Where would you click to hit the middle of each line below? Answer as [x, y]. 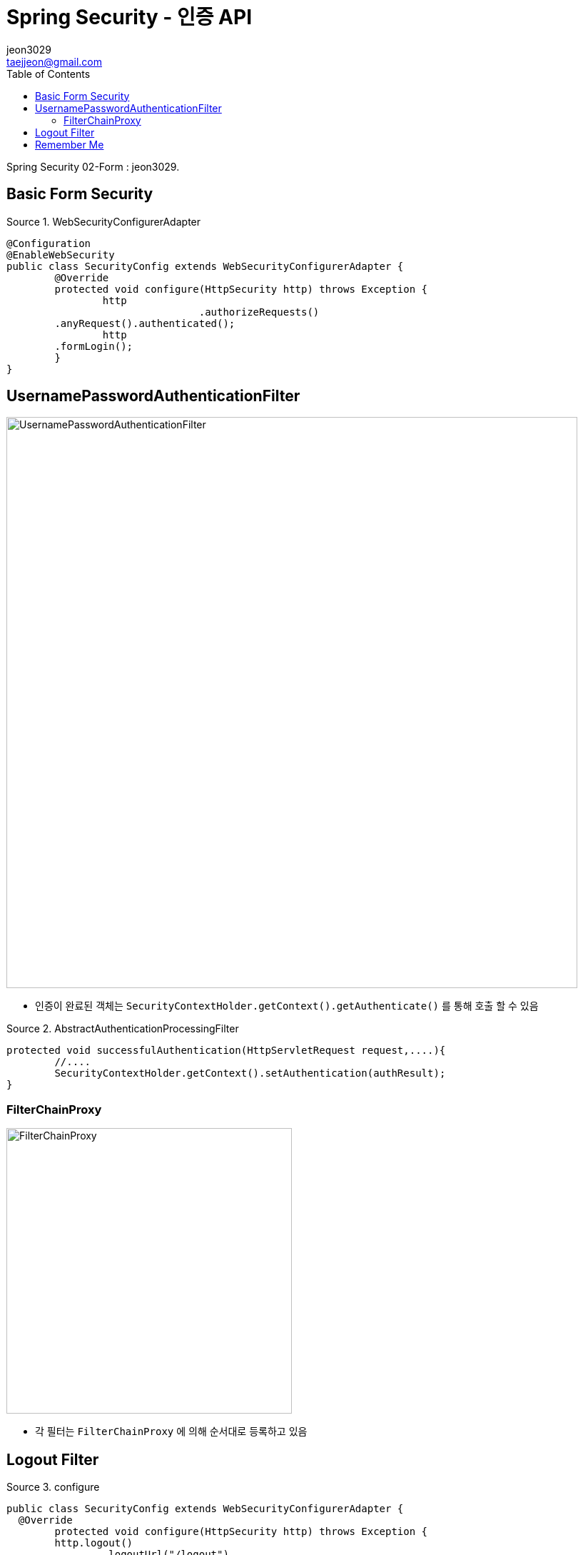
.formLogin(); [94, 346]
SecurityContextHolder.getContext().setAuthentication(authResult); [250, 1073]
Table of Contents [49, 74]
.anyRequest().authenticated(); [145, 323]
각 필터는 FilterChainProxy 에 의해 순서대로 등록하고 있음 [171, 1431]
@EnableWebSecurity [61, 255]
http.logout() [94, 1543]
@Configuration [49, 243]
